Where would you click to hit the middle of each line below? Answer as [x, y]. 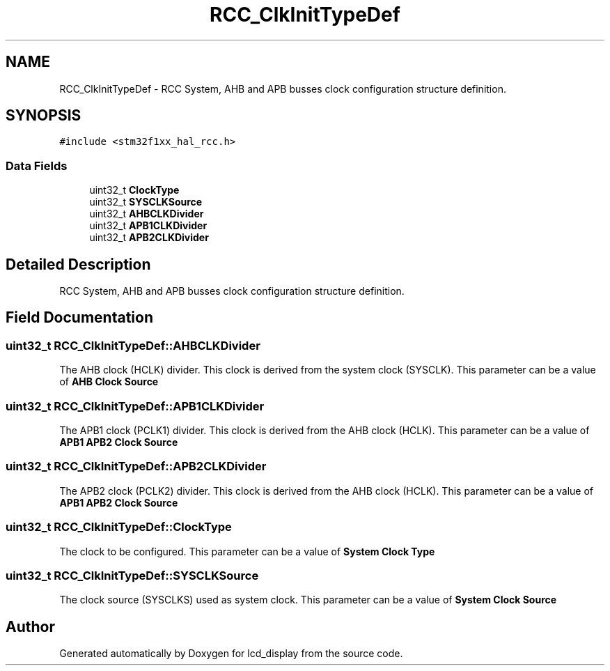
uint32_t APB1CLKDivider [148, 226]
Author [30, 626]
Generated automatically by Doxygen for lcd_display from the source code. [231, 654]
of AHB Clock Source [109, 382]
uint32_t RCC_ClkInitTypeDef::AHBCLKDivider [133, 345]
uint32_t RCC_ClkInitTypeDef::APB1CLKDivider [135, 406]
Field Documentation [79, 318]
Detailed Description [78, 264]
